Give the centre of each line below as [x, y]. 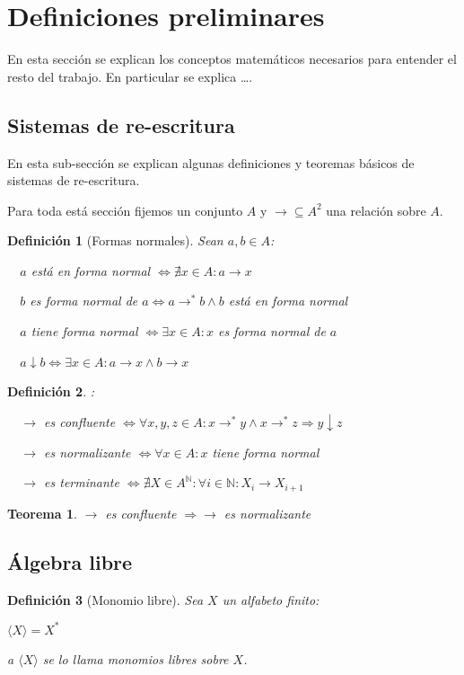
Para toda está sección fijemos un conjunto [125, 210]
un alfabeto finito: [271, 599]
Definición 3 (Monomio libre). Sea [105, 599]
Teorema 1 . [42, 513]
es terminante [82, 482]
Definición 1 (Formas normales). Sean [115, 240]
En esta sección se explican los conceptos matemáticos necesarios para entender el [232, 59]
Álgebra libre [70, 561]
